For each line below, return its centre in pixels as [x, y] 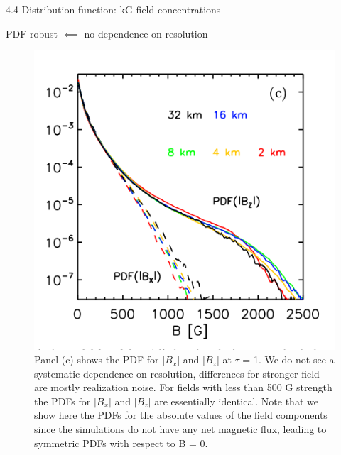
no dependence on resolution [146, 33]
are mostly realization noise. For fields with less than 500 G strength [183, 387]
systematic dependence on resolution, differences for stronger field [177, 373]
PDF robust [32, 33]
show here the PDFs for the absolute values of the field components [181, 415]
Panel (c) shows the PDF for [97, 360]
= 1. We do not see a [288, 360]
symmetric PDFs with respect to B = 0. [121, 443]
